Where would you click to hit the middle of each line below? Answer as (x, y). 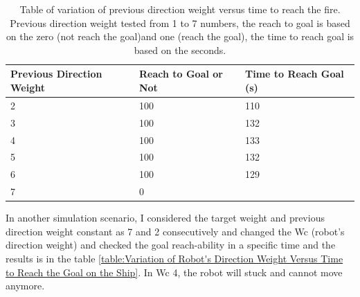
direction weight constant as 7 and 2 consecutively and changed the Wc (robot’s (175, 231)
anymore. (25, 286)
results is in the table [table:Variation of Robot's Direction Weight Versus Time (174, 258)
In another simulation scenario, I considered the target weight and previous (165, 218)
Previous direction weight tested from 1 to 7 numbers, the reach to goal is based (180, 22)
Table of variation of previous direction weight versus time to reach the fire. (180, 9)
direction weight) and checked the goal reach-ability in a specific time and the (171, 245)
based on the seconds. (180, 49)
